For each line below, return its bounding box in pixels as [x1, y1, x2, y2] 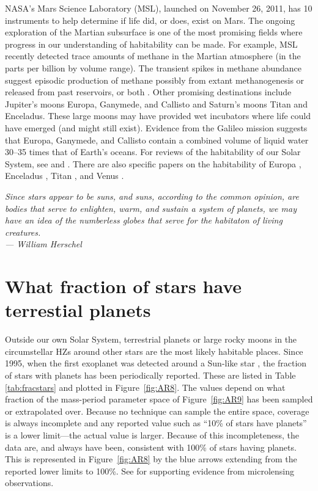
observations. [5, 476, 54, 489]
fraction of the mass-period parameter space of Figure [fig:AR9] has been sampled [5, 393, 313, 406]
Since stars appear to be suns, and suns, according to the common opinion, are [5, 189, 299, 202]
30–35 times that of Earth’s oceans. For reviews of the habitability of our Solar [5, 145, 301, 158]
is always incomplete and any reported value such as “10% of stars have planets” [5, 416, 307, 429]
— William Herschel [5, 238, 82, 250]
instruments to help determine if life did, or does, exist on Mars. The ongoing [5, 13, 295, 26]
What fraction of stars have [5, 274, 242, 299]
